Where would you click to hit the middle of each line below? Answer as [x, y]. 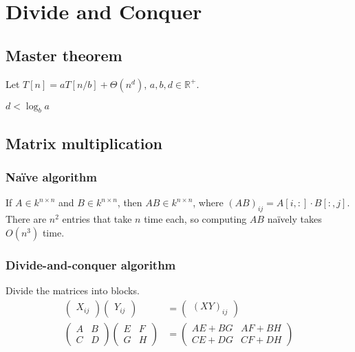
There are [26, 219]
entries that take [97, 219]
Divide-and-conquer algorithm [91, 264]
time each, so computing [195, 219]
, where [208, 202]
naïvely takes [294, 219]
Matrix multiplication [84, 143]
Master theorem [64, 55]
